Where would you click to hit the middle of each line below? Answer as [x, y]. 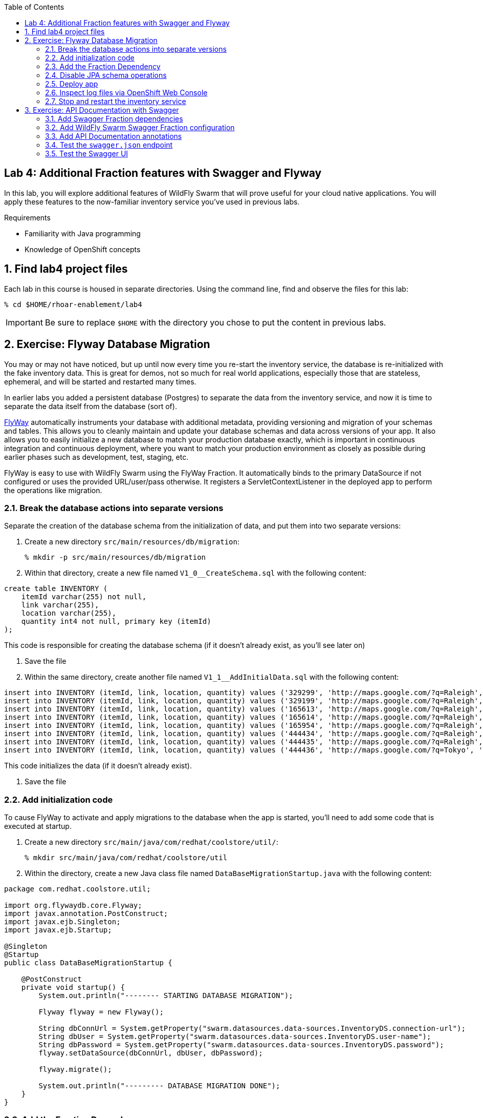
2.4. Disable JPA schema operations [106, 75]
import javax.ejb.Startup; [58, 930]
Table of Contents [34, 7]
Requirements [27, 217]
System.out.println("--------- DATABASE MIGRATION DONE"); [159, 1086]
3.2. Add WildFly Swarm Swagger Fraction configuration [140, 127]
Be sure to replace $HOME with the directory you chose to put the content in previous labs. [215, 322]
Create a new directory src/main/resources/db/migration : [132, 542]
